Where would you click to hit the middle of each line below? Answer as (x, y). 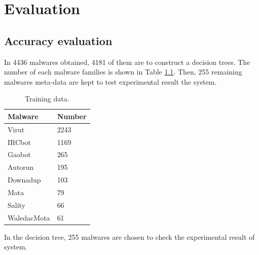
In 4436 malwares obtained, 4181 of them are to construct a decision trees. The (127, 62)
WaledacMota (29, 217)
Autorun (21, 167)
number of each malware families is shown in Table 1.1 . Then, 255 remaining (123, 72)
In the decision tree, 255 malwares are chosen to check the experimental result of (129, 236)
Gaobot (19, 154)
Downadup (24, 180)
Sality (17, 205)
